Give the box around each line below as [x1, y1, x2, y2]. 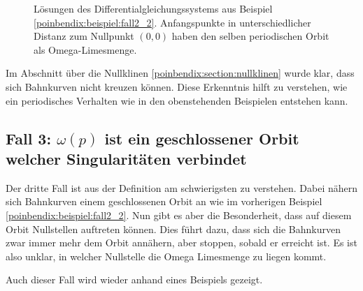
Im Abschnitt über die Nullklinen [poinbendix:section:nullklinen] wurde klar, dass [6, 66, 355, 80]
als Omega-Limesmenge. [34, 42, 137, 57]
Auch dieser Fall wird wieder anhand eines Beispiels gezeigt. [6, 272, 263, 287]
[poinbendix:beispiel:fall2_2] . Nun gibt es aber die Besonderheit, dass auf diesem [6, 207, 352, 222]
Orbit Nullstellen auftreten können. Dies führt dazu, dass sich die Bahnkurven [6, 221, 341, 236]
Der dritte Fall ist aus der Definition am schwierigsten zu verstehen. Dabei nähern [6, 180, 358, 195]
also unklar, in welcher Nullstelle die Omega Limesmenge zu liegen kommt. [6, 248, 327, 263]
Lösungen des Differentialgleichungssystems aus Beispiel [34, 1, 273, 15]
